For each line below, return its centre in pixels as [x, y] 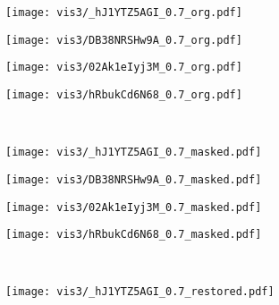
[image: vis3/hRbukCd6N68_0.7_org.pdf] [124, 94]
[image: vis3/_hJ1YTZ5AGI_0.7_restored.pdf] [140, 292]
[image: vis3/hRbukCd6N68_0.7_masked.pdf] [134, 235]
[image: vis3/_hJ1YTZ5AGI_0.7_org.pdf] [124, 13]
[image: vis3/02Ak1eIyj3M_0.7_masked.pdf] [134, 207]
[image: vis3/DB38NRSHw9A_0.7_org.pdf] [124, 40]
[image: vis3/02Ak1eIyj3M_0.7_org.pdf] [124, 68]
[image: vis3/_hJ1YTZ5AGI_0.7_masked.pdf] [134, 152]
